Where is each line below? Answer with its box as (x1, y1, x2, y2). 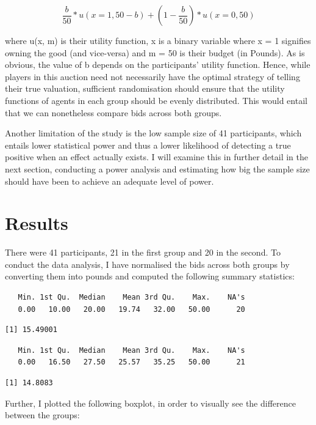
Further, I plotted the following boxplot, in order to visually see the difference (5, 396, 296, 409)
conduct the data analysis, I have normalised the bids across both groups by (5, 257, 290, 270)
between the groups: (5, 408, 80, 421)
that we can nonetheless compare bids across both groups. (5, 106, 222, 119)
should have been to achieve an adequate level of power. (5, 174, 214, 187)
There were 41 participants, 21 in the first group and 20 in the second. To (5, 246, 281, 259)
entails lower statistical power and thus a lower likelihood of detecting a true (5, 138, 291, 151)
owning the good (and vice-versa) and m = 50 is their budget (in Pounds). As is (5, 46, 305, 59)
